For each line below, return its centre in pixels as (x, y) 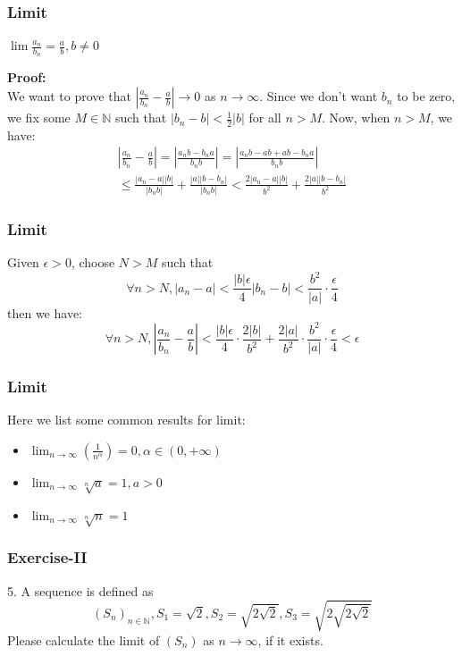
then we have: (45, 312)
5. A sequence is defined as (80, 590)
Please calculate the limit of (84, 639)
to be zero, (426, 96)
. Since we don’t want (319, 96)
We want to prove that (69, 96)
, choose (93, 262)
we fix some (39, 118)
